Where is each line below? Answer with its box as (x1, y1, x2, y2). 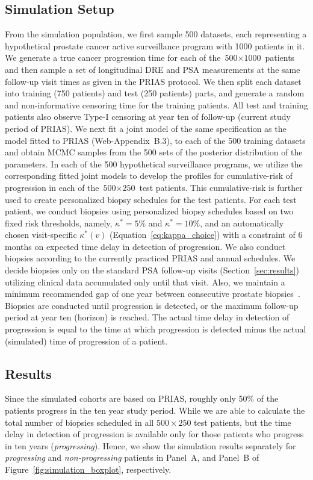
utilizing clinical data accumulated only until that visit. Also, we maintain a (5, 275, 285, 288)
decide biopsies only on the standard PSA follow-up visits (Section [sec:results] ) (5, 264, 299, 276)
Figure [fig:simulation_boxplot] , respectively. (5, 463, 172, 475)
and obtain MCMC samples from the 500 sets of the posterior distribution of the (5, 146, 303, 158)
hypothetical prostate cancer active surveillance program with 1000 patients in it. (5, 39, 305, 52)
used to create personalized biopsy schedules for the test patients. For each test (5, 193, 297, 205)
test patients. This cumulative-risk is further (139, 181, 303, 193)
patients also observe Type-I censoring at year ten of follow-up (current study (5, 110, 291, 123)
